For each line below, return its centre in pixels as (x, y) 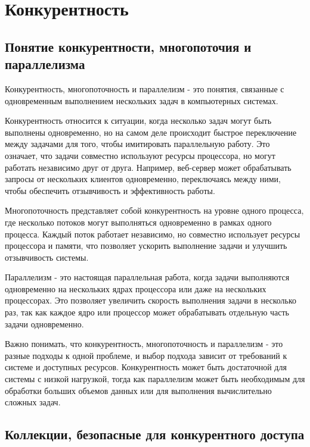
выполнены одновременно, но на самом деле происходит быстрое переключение (151, 132)
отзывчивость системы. (47, 257)
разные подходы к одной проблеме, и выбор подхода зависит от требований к (146, 355)
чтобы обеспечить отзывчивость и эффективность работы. (110, 190)
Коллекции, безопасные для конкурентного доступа (155, 434)
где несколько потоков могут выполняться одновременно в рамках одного (138, 222)
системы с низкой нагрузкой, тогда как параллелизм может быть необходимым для (155, 379)
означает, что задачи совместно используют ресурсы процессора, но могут (140, 155)
